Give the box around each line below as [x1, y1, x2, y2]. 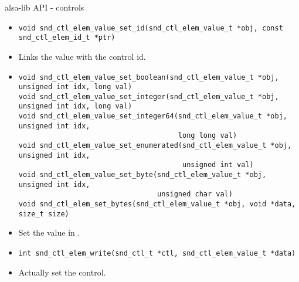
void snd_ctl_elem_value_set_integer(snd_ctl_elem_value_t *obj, [18, 92, 279, 101]
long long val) [178, 131, 237, 140]
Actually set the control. [18, 266, 106, 278]
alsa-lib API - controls [5, 1, 84, 13]
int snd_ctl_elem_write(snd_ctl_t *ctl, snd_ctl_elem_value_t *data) [18, 249, 296, 257]
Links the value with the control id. [18, 50, 146, 62]
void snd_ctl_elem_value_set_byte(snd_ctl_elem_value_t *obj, [18, 171, 267, 179]
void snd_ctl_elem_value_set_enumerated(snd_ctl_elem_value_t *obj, [18, 141, 292, 150]
